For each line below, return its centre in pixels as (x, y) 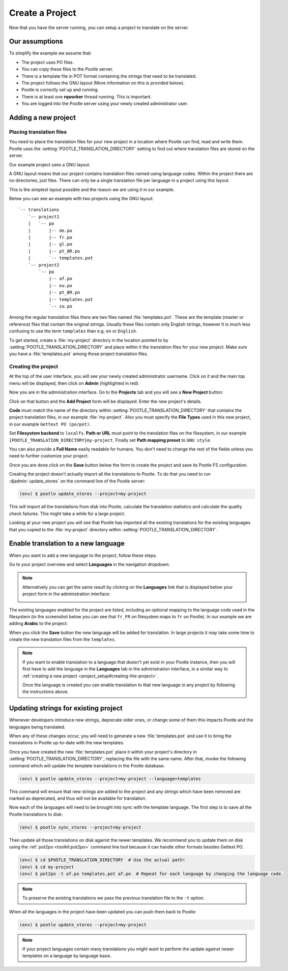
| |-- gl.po (50, 244)
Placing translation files (38, 132)
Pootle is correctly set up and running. (60, 90)
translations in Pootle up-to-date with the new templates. (67, 743)
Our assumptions (36, 42)
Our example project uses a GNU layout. (50, 164)
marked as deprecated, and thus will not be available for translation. (78, 798)
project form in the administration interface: (66, 594)
